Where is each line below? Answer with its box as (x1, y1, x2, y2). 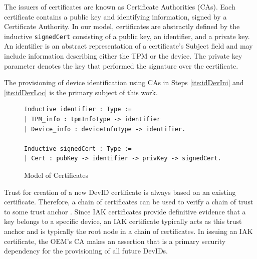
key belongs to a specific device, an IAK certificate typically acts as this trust (4, 216, 242, 226)
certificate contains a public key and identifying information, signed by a (4, 11, 227, 22)
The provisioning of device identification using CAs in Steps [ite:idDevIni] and (4, 77, 244, 88)
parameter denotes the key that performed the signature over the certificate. (4, 60, 238, 71)
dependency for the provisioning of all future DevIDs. (4, 245, 168, 256)
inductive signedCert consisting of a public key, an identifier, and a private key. (4, 31, 250, 41)
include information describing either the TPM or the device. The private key (4, 51, 242, 61)
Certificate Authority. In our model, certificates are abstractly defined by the (4, 21, 240, 32)
